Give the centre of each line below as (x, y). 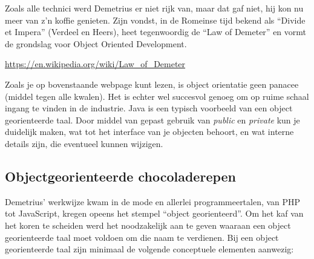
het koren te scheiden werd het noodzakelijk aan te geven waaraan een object (148, 225)
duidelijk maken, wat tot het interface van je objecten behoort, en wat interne (149, 132)
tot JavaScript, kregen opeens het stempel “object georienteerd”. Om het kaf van (154, 213)
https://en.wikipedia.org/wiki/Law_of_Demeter (95, 64)
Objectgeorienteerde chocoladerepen (121, 176)
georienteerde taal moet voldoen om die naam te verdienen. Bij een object (142, 237)
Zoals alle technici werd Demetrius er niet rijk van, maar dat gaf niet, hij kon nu (154, 8)
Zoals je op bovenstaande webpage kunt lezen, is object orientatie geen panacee (152, 84)
